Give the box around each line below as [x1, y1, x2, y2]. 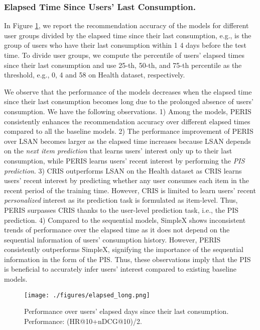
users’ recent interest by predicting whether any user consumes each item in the [4, 175, 249, 186]
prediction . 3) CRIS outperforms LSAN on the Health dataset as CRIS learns [4, 165, 242, 176]
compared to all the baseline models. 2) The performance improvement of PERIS [4, 126, 253, 136]
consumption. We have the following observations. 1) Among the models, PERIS [4, 106, 251, 116]
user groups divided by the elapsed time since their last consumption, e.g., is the [4, 30, 251, 40]
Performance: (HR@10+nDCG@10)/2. [24, 315, 142, 326]
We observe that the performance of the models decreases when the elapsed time [4, 86, 252, 97]
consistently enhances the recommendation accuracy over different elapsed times [4, 116, 250, 126]
